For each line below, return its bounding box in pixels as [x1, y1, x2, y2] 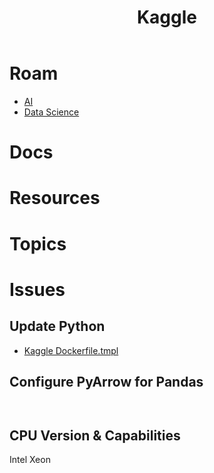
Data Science [23, 106, 80, 118]
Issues [9, 278, 66, 301]
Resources [9, 187, 101, 210]
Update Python [9, 318, 106, 335]
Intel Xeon [9, 454, 51, 466]
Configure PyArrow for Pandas [9, 373, 204, 390]
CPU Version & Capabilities [9, 427, 181, 444]
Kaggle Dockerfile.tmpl [23, 344, 119, 356]
